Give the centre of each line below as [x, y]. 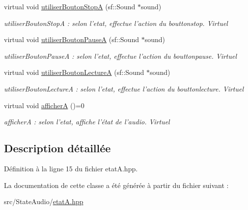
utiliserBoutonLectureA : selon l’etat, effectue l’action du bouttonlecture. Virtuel [124, 88]
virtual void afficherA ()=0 [44, 105]
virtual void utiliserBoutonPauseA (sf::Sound [71, 39]
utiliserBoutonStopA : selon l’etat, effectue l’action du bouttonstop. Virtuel [116, 23]
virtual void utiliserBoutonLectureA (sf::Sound [74, 72]
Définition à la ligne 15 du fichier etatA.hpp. [71, 168]
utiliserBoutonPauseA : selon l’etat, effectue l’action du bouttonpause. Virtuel [121, 56]
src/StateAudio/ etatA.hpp [44, 201]
